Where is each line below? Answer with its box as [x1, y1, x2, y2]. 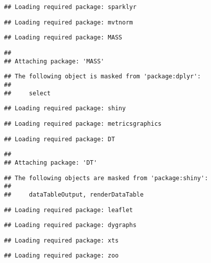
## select [4, 89, 51, 97]
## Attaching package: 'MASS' [4, 57, 104, 65]
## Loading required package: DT [4, 135, 115, 143]
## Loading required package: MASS [4, 34, 122, 41]
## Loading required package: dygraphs [4, 222, 136, 229]
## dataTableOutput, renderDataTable [4, 191, 144, 198]
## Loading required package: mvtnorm [4, 18, 133, 26]
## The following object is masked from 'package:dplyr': [4, 73, 201, 80]
